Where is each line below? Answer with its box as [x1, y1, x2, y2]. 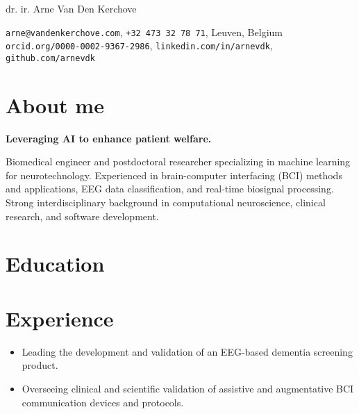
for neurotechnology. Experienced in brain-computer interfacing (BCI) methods [6, 167, 342, 182]
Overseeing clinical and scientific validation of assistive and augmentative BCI [22, 381, 354, 395]
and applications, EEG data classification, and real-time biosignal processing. [6, 181, 334, 196]
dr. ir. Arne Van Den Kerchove [6, 1, 137, 15]
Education [6, 249, 105, 278]
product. [22, 358, 58, 372]
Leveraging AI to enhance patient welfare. [6, 131, 212, 145]
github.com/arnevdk [6, 53, 95, 63]
